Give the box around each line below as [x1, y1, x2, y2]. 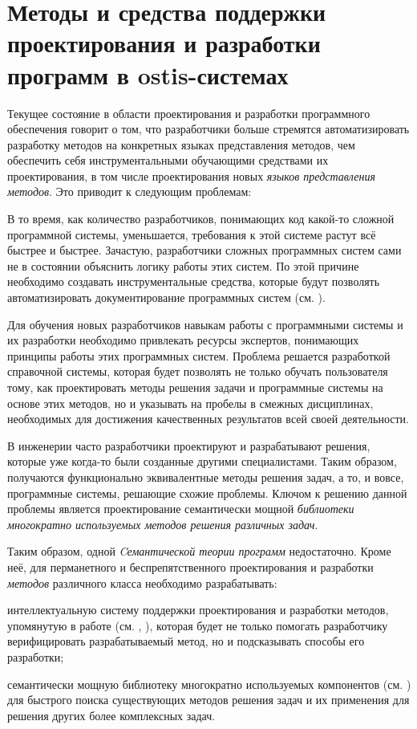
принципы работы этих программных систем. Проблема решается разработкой [7, 347, 391, 364]
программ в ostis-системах [7, 58, 289, 91]
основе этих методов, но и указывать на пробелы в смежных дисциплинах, [7, 394, 374, 411]
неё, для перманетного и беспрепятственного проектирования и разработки [7, 558, 374, 575]
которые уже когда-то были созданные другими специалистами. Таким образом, [7, 453, 397, 470]
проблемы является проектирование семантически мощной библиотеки [7, 500, 354, 517]
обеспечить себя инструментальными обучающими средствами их [7, 152, 329, 169]
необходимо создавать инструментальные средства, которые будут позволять [7, 273, 380, 290]
